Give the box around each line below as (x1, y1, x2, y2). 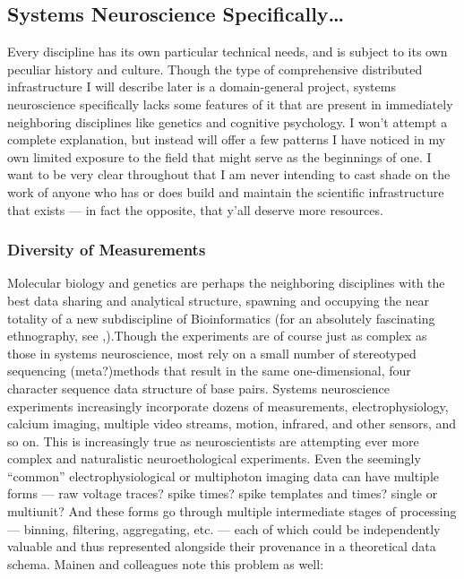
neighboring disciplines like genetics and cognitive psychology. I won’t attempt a (7, 112, 448, 131)
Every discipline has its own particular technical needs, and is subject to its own (7, 42, 448, 61)
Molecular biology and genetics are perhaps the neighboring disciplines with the (7, 273, 445, 292)
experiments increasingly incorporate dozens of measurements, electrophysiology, (7, 396, 449, 415)
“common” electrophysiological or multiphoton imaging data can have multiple (7, 466, 439, 485)
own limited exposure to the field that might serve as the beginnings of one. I (7, 147, 432, 166)
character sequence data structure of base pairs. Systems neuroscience (7, 378, 390, 397)
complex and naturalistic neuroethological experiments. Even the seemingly (7, 449, 421, 468)
